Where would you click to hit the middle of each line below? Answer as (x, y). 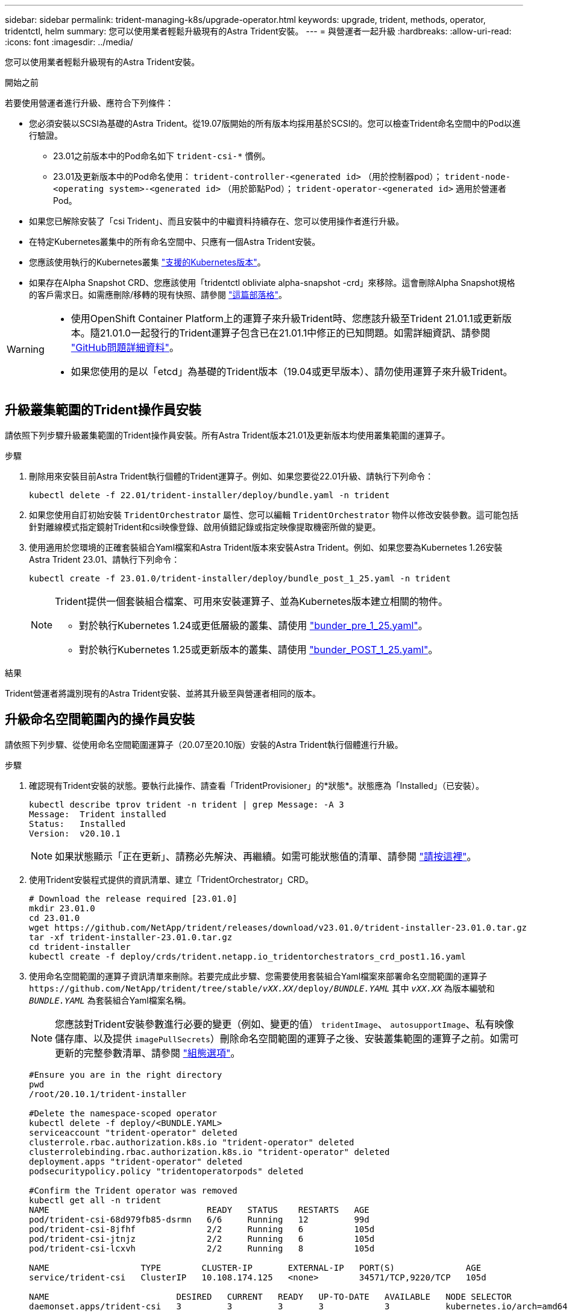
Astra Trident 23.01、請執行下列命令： (105, 559)
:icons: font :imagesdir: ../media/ (69, 42)
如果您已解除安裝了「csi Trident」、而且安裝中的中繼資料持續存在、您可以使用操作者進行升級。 (217, 221)
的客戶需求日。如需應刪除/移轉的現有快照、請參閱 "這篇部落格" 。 (158, 295)
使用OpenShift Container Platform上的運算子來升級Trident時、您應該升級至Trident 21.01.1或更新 (286, 318)
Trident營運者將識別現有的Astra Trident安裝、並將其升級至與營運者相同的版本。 (163, 693)
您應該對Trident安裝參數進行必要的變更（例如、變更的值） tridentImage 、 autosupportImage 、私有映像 (284, 1024)
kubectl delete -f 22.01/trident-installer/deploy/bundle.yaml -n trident (209, 495)
